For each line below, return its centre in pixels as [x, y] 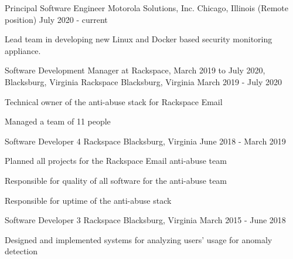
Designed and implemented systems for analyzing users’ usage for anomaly [139, 239]
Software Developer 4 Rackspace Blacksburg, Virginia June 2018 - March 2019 [145, 141]
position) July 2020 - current [56, 19]
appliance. [23, 50]
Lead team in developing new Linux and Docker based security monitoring [139, 39]
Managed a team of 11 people [58, 121]
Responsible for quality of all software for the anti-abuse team [116, 180]
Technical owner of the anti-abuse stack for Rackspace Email [114, 101]
